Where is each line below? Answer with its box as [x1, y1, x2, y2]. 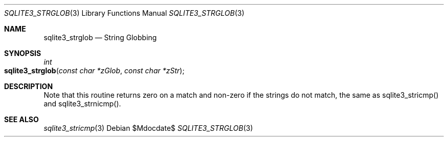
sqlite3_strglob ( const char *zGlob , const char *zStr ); [4, 66, 185, 75]
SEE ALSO [4, 115, 39, 124]
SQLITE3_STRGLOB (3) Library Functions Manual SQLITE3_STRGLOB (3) [4, 9, 244, 17]
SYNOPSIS [4, 49, 41, 58]
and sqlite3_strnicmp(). [43, 99, 121, 108]
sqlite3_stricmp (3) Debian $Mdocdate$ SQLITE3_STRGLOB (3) [43, 124, 253, 132]
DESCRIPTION [4, 82, 53, 91]
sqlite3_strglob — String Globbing [43, 33, 157, 42]
